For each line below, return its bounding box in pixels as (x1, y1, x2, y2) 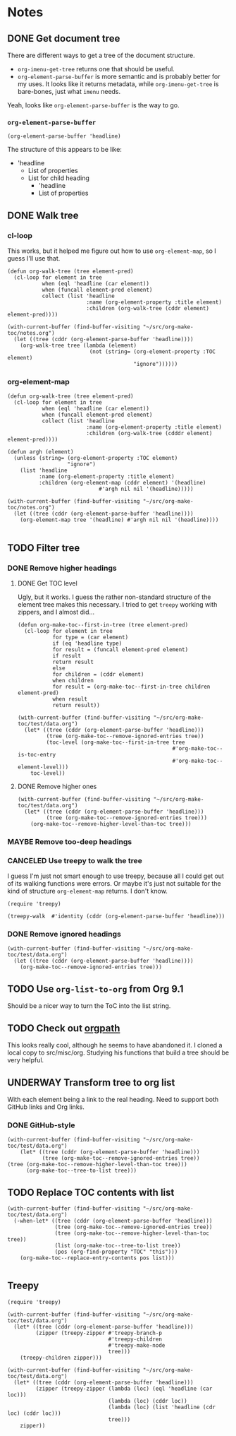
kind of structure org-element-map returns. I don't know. (7, 887, 168, 896)
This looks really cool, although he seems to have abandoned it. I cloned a (7, 1041, 223, 1050)
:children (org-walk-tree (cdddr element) (85, 430, 213, 437)
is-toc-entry (17, 751, 56, 758)
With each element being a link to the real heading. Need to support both (7, 1095, 219, 1103)
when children (52, 677, 94, 684)
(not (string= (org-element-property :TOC (89, 348, 216, 355)
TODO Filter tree (7, 542, 80, 554)
